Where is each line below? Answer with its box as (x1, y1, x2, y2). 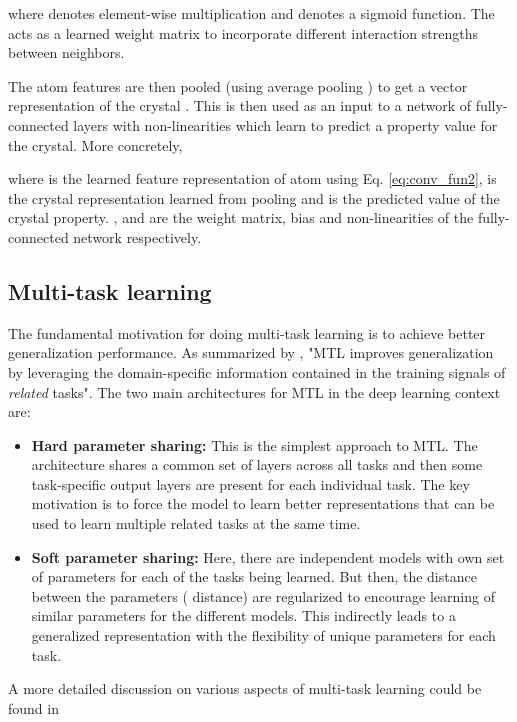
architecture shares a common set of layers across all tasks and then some (31, 454, 483, 475)
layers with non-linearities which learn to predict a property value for (73, 114, 498, 135)
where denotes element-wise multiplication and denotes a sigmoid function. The (8, 3, 495, 23)
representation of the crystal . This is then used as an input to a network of (8, 95, 471, 116)
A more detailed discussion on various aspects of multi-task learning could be (8, 678, 482, 699)
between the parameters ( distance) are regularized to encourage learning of (31, 585, 495, 606)
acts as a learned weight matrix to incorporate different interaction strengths (8, 22, 478, 43)
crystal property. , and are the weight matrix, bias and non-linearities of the (8, 207, 474, 228)
